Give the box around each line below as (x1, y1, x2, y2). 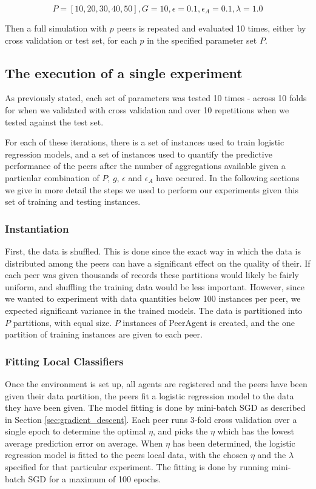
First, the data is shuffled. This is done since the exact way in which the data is (5, 244, 301, 257)
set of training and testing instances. (5, 195, 141, 208)
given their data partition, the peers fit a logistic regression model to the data (5, 389, 294, 402)
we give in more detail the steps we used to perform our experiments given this (5, 183, 298, 196)
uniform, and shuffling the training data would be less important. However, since (5, 280, 304, 293)
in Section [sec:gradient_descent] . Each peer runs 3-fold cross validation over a (5, 413, 297, 425)
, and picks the (152, 425, 208, 437)
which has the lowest (217, 425, 295, 437)
